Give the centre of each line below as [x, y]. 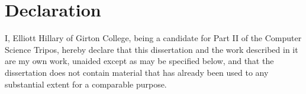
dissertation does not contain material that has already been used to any [137, 72]
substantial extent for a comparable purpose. [86, 84]
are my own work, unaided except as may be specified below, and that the [139, 61]
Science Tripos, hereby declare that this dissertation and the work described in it [152, 49]
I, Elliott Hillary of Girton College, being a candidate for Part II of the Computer [153, 38]
